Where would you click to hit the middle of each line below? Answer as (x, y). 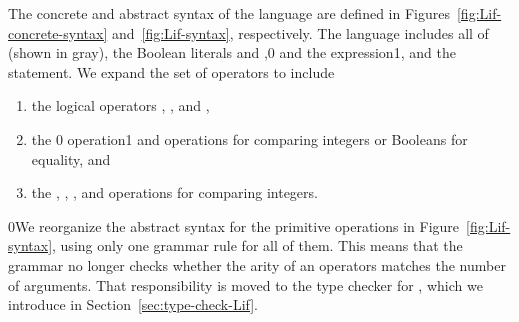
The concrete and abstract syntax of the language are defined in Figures (229, 13)
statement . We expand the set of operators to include (171, 71)
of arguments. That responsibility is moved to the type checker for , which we (245, 284)
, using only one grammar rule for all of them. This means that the (257, 245)
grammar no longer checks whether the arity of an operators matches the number (257, 264)
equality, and (71, 158)
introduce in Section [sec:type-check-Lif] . (133, 304)
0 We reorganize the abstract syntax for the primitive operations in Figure (234, 225)
